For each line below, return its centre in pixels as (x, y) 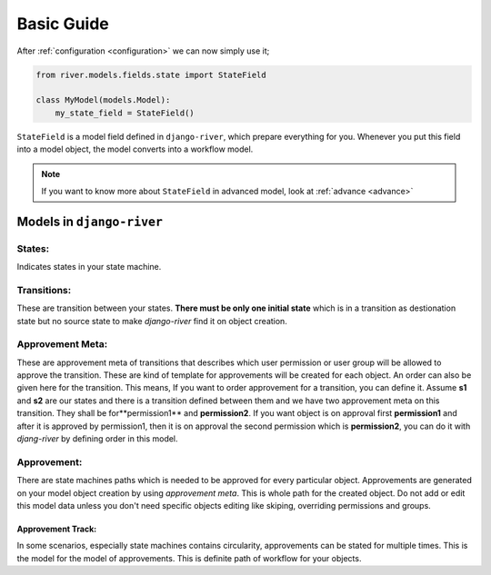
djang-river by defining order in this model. (97, 439)
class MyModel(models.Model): (103, 100)
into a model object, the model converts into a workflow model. (135, 149)
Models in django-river (90, 221)
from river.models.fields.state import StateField (151, 74)
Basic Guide (63, 24)
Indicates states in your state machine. (89, 267)
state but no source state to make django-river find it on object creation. (152, 321)
